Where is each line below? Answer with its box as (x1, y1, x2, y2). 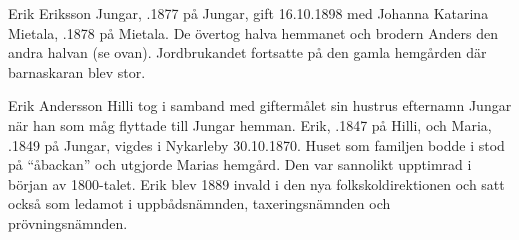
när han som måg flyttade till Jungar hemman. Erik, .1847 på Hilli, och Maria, (8, 114, 492, 135)
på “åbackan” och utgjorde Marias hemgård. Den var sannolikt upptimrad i (8, 154, 472, 175)
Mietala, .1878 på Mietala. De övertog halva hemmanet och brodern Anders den (8, 22, 499, 43)
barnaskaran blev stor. (8, 61, 146, 82)
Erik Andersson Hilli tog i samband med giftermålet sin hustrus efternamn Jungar (8, 95, 512, 116)
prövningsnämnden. (8, 212, 128, 233)
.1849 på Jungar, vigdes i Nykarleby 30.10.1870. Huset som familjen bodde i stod (8, 134, 505, 155)
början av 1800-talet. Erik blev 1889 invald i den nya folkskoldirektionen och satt (8, 173, 505, 194)
